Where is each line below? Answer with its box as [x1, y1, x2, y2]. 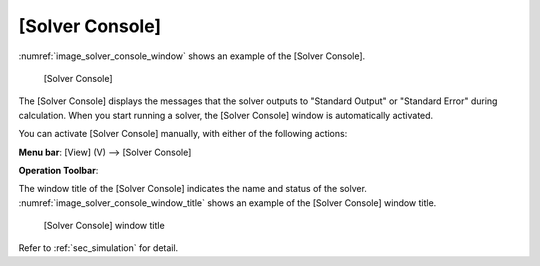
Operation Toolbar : [18, 164, 99, 176]
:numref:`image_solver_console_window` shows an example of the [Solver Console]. [18, 50, 366, 62]
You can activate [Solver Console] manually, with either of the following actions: [18, 128, 348, 140]
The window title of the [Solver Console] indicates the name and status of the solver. [18, 183, 367, 195]
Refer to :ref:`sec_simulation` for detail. [18, 242, 179, 254]
